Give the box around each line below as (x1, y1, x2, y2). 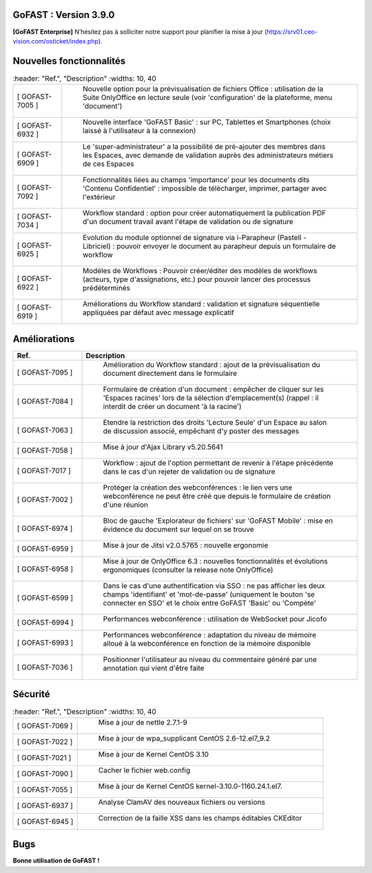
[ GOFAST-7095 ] (17, 368, 73, 377)
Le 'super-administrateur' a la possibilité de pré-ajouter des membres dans (83, 142, 326, 152)
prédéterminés (83, 283, 131, 293)
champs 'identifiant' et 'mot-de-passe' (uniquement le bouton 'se (103, 590, 315, 599)
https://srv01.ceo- (266, 28, 318, 36)
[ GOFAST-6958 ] (17, 564, 74, 574)
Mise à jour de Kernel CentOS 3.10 (98, 749, 209, 759)
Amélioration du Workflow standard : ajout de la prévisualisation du (103, 359, 320, 369)
